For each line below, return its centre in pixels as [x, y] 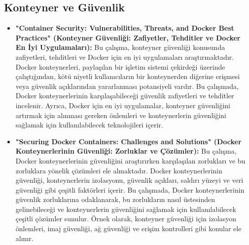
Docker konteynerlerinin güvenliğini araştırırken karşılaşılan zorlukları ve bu [130, 160]
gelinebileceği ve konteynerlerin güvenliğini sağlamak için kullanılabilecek [126, 209]
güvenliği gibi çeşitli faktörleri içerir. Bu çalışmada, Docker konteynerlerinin [130, 189]
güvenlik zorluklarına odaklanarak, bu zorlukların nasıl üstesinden [115, 199]
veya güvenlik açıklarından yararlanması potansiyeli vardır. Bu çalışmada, [127, 86]
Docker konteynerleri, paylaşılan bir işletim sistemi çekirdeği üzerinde [120, 66]
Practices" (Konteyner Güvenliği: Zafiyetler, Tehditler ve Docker [128, 37]
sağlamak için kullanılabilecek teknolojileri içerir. [89, 125]
